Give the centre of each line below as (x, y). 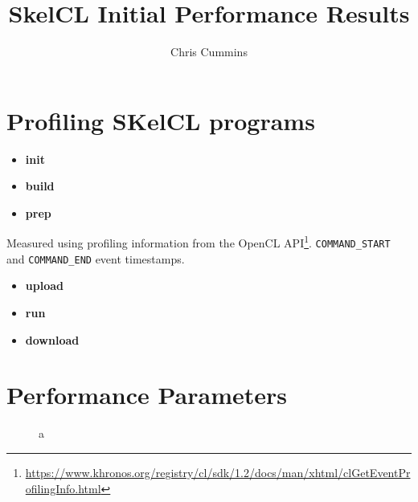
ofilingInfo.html (63, 488)
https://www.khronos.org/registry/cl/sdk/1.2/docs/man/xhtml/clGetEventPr (218, 472)
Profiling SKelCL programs (161, 120)
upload (44, 286)
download (52, 339)
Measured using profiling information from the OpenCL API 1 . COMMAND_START (199, 242)
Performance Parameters (147, 395)
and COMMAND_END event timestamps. (96, 258)
